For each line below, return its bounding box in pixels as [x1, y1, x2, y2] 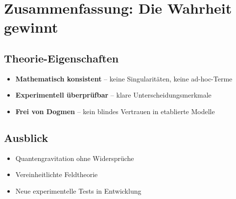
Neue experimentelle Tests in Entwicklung [15, 185, 142, 196]
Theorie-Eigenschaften [4, 50, 119, 65]
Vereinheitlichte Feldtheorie [15, 169, 98, 179]
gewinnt [4, 17, 58, 37]
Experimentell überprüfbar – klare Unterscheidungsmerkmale [15, 90, 212, 100]
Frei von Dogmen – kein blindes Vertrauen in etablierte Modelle [15, 106, 215, 116]
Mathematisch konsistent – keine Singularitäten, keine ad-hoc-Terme [15, 73, 233, 83]
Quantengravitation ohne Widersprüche [15, 153, 134, 163]
